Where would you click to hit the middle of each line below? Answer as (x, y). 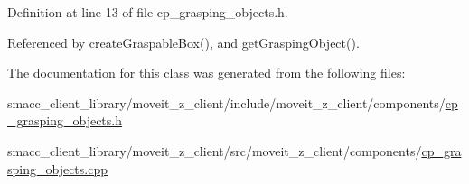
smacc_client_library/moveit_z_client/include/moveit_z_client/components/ (226, 102)
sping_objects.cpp (58, 168)
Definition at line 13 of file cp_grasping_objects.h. (148, 12)
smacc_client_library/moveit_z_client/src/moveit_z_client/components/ (215, 150)
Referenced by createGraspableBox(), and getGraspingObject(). (183, 42)
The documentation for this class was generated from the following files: (206, 73)
